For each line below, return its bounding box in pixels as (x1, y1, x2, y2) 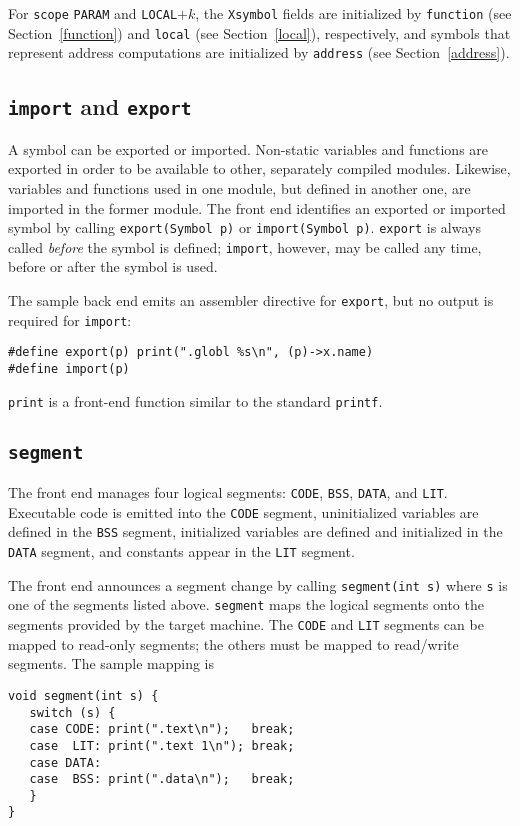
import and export (8, 91, 192, 122)
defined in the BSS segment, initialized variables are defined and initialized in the (8, 521, 503, 542)
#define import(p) (8, 362, 130, 376)
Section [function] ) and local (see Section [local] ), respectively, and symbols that (8, 22, 511, 43)
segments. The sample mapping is (8, 653, 214, 674)
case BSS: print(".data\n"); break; (29, 772, 295, 787)
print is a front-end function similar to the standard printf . (8, 390, 383, 411)
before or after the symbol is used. (8, 256, 218, 277)
